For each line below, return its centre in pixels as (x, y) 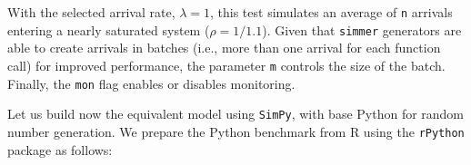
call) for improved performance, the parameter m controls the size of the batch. (226, 65)
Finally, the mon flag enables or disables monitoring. (151, 83)
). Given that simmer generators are (362, 29)
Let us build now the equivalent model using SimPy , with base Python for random (236, 114)
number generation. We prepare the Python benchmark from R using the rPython (236, 131)
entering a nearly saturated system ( (109, 29)
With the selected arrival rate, (91, 12)
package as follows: (60, 149)
